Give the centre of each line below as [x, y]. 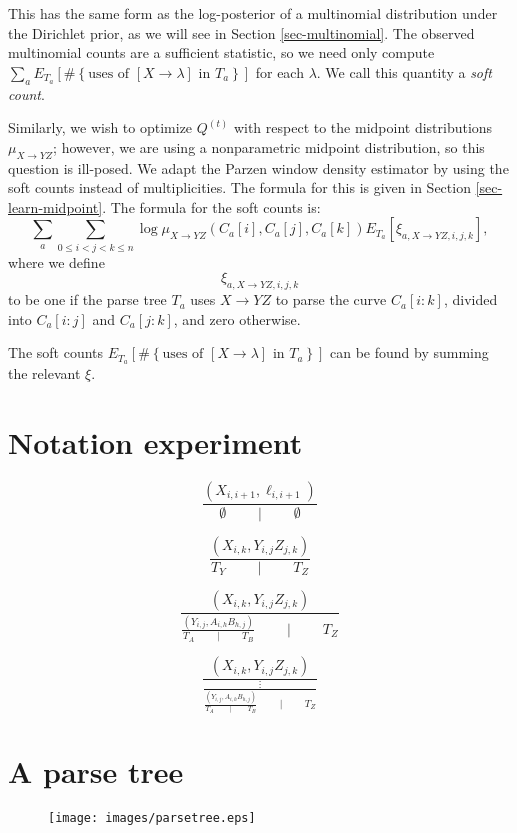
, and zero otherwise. [237, 318]
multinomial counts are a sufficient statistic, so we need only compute [221, 52]
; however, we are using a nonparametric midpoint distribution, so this [269, 146]
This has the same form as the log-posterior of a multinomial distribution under [253, 13]
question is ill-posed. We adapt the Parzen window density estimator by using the [258, 167]
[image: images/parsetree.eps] [152, 818]
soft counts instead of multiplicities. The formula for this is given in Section [239, 187]
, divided [470, 299]
